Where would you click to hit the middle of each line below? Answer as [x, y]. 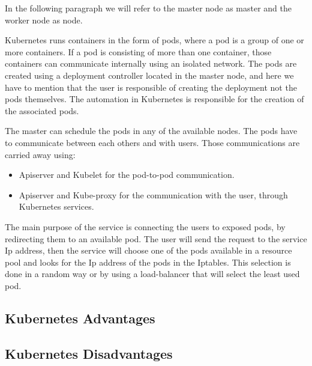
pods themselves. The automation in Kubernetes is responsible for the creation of [154, 99]
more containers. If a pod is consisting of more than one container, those [138, 51]
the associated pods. [42, 110]
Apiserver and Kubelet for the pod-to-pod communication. [127, 175]
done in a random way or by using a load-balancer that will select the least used [152, 274]
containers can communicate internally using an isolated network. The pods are [151, 63]
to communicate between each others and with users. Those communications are [152, 142]
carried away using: [40, 154]
